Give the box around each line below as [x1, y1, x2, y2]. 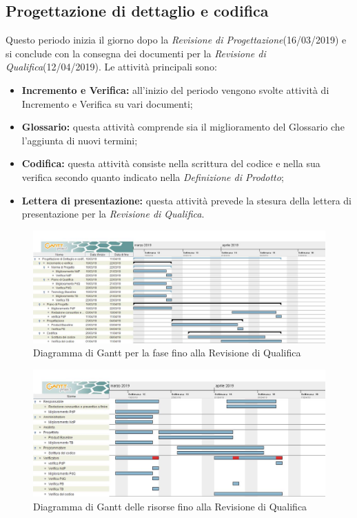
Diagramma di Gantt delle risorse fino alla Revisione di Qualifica [33, 499, 307, 513]
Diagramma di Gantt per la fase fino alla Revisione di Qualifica [33, 345, 301, 360]
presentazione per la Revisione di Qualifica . [21, 207, 205, 221]
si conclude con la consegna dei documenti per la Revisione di [6, 46, 266, 60]
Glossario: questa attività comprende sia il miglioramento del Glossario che [21, 119, 345, 134]
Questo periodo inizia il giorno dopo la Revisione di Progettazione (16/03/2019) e [6, 32, 347, 47]
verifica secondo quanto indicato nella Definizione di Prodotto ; [21, 169, 284, 184]
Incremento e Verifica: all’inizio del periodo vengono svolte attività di [21, 82, 329, 97]
